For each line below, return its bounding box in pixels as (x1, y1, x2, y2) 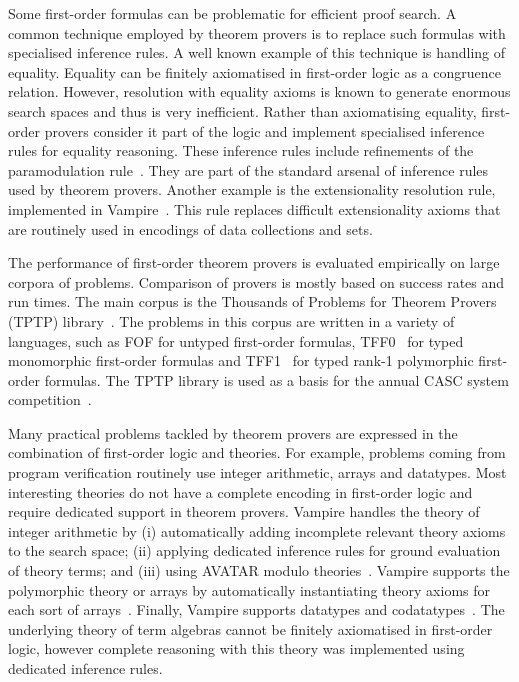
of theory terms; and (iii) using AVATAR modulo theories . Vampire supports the (8, 560, 510, 581)
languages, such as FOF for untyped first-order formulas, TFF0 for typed (8, 330, 464, 351)
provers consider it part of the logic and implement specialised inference (44, 120, 485, 141)
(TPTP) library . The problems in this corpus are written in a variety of (8, 310, 455, 331)
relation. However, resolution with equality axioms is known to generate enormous (8, 81, 511, 102)
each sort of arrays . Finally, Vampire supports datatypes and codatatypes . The (8, 599, 505, 620)
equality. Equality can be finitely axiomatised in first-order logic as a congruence (8, 61, 501, 82)
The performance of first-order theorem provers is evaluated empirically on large (8, 252, 500, 273)
